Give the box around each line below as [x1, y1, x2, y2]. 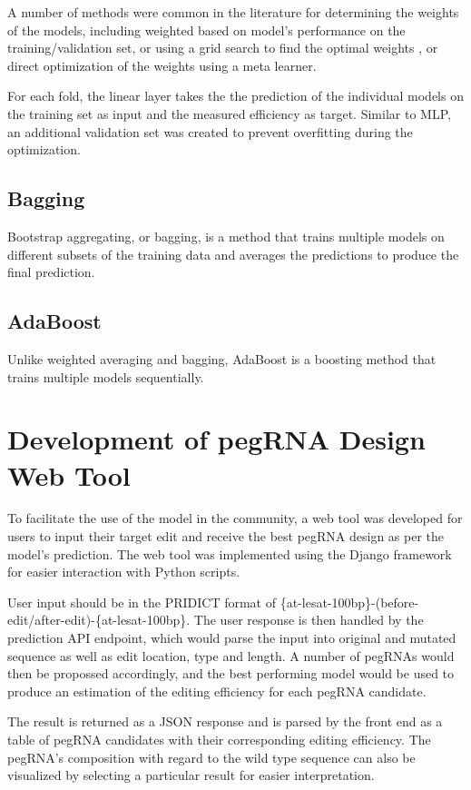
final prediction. [7, 262, 95, 281]
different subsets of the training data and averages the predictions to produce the [7, 244, 459, 263]
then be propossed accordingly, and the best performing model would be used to [7, 664, 455, 683]
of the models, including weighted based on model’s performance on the [7, 20, 406, 39]
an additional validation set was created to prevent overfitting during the [7, 122, 413, 141]
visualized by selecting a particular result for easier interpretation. [7, 765, 375, 785]
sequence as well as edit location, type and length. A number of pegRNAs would [7, 646, 455, 665]
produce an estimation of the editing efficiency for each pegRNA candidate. [7, 681, 427, 700]
